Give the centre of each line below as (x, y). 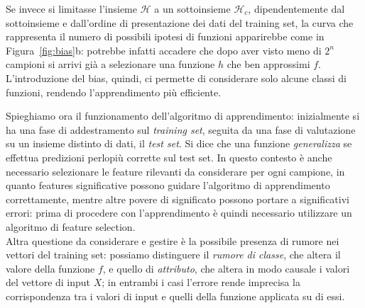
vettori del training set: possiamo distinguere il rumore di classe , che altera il (173, 255)
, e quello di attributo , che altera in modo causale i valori (226, 268)
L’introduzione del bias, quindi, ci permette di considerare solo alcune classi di (176, 78)
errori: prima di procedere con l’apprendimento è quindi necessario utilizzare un (179, 213)
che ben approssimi (268, 64)
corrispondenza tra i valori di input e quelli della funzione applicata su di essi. (175, 296)
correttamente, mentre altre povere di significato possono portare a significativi (178, 199)
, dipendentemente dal (296, 8)
